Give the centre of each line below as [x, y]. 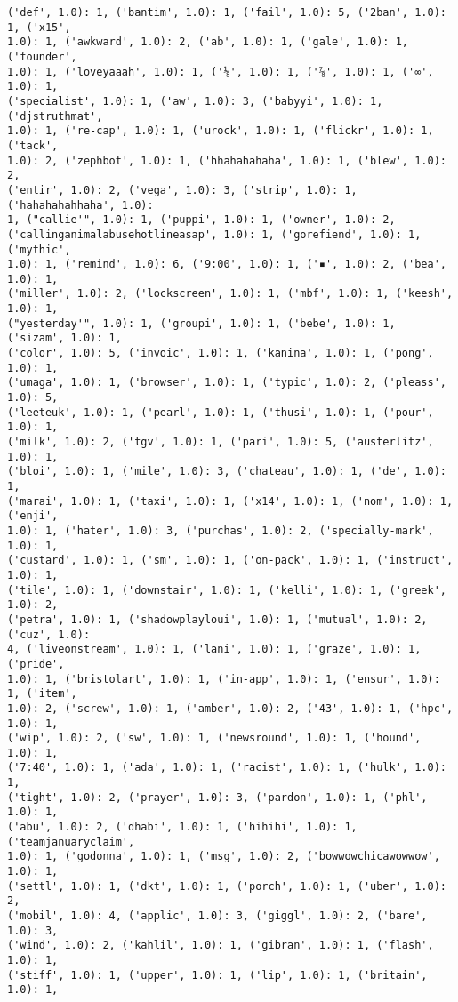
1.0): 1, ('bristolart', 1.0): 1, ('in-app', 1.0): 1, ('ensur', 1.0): [224, 679]
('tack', [33, 145]
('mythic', [39, 249]
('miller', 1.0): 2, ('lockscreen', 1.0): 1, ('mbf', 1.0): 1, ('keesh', [230, 294]
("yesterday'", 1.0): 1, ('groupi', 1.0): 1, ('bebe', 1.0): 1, [201, 323]
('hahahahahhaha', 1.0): [80, 205]
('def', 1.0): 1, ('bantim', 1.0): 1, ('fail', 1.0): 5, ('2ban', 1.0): [227, 12]
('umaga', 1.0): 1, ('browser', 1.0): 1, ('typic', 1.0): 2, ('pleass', [227, 383]
